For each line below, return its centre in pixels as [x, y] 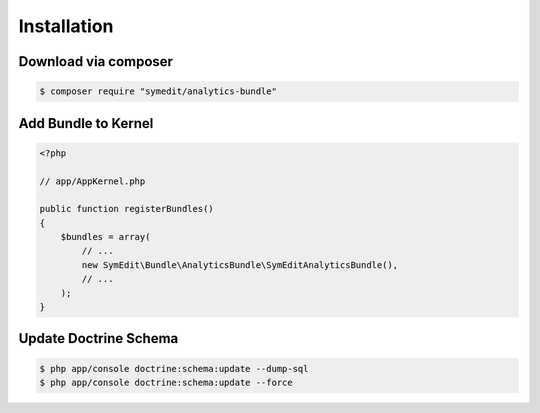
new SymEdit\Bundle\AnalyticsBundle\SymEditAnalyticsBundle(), [240, 264]
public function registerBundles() [126, 209]
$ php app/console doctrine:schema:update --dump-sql [174, 368]
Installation [66, 26]
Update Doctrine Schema [98, 338]
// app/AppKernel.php [92, 181]
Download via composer [96, 61]
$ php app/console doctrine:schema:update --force [166, 383]
